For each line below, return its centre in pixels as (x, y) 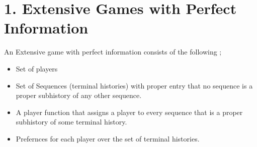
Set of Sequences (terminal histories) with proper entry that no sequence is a (134, 85)
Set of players (37, 68)
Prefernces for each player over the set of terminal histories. (108, 138)
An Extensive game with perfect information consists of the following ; (113, 52)
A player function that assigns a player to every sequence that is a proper (129, 112)
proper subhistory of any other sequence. (79, 95)
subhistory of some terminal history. (71, 122)
